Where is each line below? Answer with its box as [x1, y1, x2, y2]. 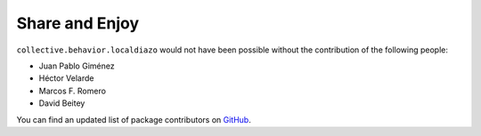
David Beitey [38, 98, 86, 108]
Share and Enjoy [16, 13, 140, 33]
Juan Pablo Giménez [38, 60, 115, 71]
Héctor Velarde [38, 73, 94, 84]
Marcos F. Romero [38, 85, 107, 96]
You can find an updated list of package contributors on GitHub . [16, 114, 251, 124]
